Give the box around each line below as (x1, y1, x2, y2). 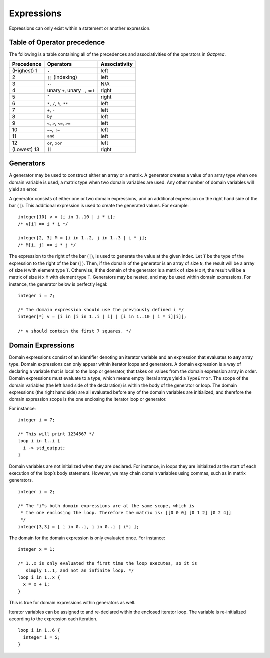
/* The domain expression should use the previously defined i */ (18, 307, 184, 312)
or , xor (47, 139, 62, 146)
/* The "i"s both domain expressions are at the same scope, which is (18, 503, 195, 508)
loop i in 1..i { (18, 438, 60, 444)
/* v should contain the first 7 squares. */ (18, 328, 132, 334)
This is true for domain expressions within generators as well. (9, 600, 136, 606)
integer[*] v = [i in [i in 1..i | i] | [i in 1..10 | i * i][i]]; (18, 314, 187, 320)
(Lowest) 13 (12, 146, 40, 153)
